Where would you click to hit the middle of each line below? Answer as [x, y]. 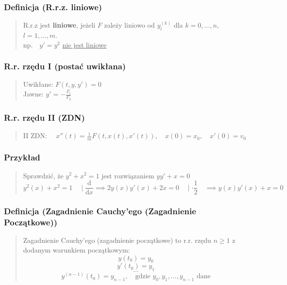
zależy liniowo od [129, 25]
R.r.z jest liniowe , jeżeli [59, 25]
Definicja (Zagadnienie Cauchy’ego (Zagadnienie [100, 211]
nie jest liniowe [84, 44]
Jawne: [33, 94]
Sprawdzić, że [43, 175]
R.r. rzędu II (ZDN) [44, 118]
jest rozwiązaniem [128, 175]
